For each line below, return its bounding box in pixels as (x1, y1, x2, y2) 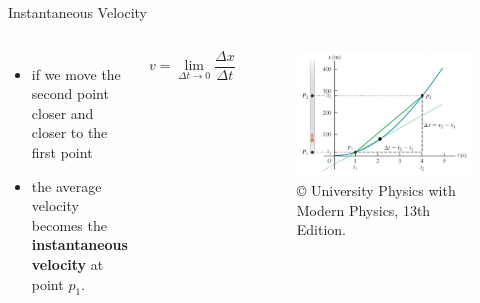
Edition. (296, 219, 346, 240)
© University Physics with (296, 180, 456, 201)
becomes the (31, 214, 107, 235)
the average (31, 175, 102, 196)
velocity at (31, 253, 104, 274)
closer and (31, 102, 94, 123)
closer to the (31, 122, 108, 143)
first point (31, 141, 93, 162)
